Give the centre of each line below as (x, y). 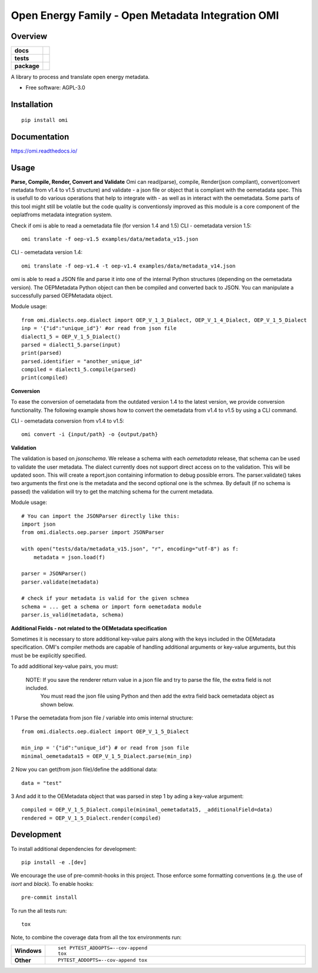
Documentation (40, 136)
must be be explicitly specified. (49, 655)
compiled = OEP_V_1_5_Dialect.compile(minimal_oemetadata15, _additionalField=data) (147, 810)
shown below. (57, 704)
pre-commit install (49, 898)
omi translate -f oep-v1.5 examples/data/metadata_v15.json (110, 239)
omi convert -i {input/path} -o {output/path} (90, 434)
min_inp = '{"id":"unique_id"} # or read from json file (105, 748)
